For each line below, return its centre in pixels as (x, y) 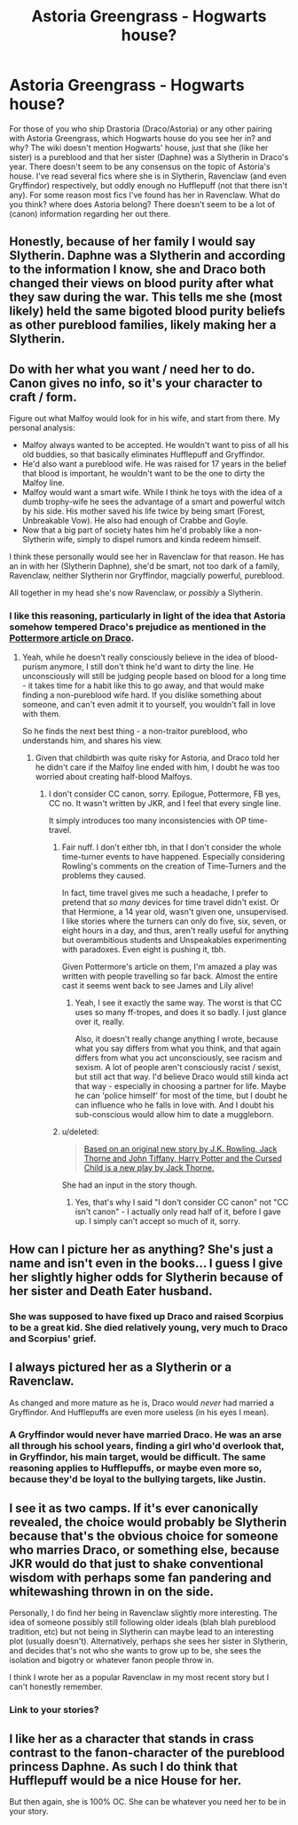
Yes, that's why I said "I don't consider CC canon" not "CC (182, 1203)
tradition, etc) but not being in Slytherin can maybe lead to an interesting (141, 1632)
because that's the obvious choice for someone (144, 1536)
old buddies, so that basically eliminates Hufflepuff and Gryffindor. (143, 454)
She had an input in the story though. (129, 1185)
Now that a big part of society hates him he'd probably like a (132, 530)
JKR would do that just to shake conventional (137, 1563)
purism (35, 667)
